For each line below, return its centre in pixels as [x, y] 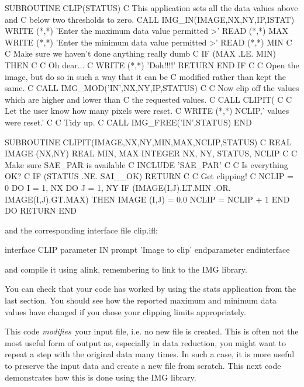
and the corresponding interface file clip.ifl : [81, 230]
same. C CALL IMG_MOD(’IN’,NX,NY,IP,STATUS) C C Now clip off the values [152, 88]
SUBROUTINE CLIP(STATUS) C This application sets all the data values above [151, 8]
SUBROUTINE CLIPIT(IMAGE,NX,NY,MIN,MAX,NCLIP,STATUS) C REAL [148, 142]
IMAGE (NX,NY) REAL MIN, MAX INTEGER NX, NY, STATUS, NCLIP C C [151, 153]
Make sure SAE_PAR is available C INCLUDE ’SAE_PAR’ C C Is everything [146, 164]
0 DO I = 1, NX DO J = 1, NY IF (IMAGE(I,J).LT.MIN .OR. [118, 187]
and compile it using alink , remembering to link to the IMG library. [126, 269]
